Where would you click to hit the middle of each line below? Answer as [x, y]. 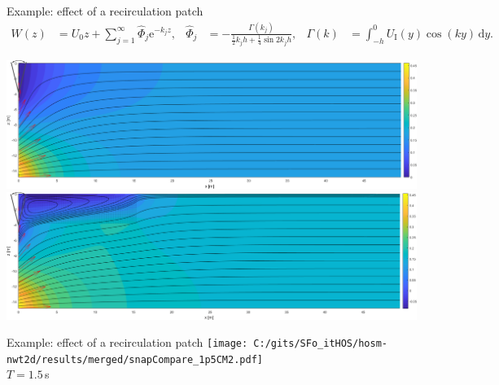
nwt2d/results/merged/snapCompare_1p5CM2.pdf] [135, 359]
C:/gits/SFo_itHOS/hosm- [320, 344]
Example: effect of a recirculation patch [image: [127, 342]
